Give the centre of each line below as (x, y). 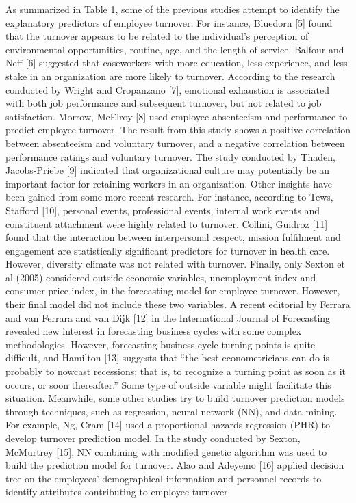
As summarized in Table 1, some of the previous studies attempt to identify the (173, 9)
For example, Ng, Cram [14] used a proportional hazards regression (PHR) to (168, 425)
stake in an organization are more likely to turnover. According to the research (170, 76)
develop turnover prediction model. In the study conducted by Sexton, (153, 438)
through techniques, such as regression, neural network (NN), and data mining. (171, 411)
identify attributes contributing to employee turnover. (118, 492)
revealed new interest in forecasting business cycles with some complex (154, 331)
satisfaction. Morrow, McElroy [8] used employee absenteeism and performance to (177, 116)
